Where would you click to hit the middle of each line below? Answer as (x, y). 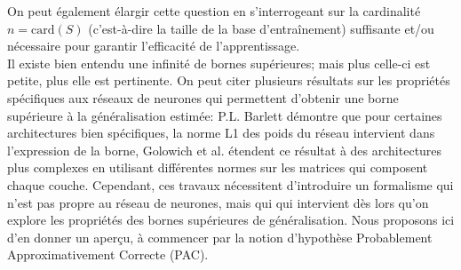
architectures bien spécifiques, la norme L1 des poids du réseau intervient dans (221, 133)
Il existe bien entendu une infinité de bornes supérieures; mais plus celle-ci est (219, 63)
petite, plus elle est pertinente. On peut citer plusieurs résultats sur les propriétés (229, 80)
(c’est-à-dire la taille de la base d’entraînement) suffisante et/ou (261, 28)
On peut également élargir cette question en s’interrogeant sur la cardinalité (214, 11)
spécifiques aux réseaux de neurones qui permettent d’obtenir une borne (203, 97)
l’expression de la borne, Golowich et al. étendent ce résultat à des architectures (225, 150)
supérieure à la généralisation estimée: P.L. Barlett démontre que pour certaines (225, 115)
